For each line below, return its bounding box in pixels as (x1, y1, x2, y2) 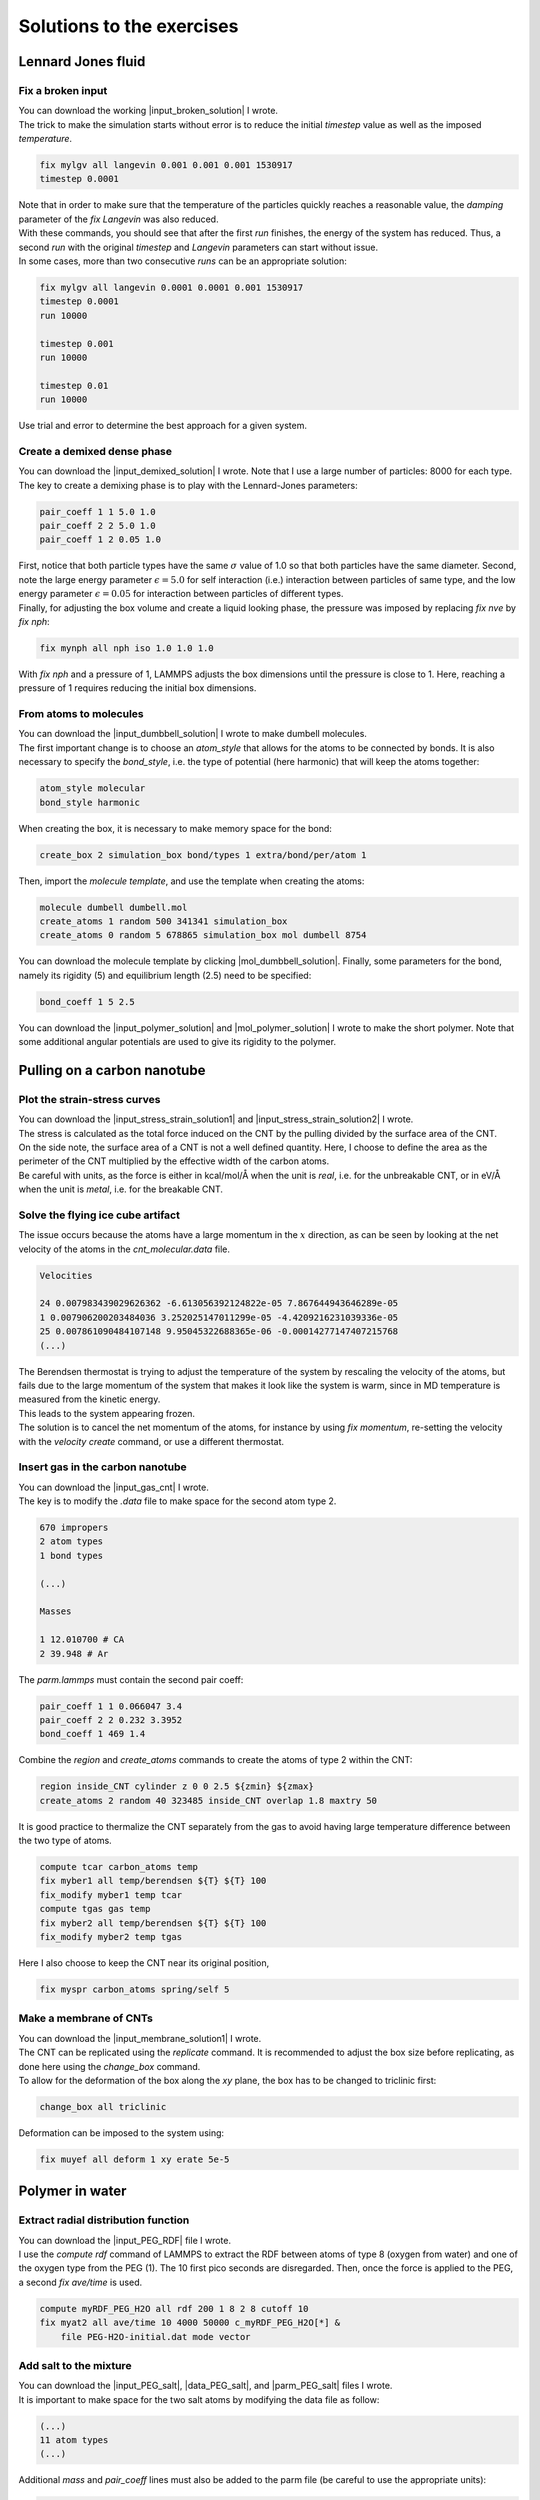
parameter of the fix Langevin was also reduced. (18, 213, 219, 225)
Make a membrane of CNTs (18, 2011, 154, 2025)
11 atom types (39, 2435, 109, 2446)
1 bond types (39, 1550, 104, 1561)
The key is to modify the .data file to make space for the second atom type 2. (18, 1495, 337, 1507)
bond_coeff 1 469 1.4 (39, 1728, 146, 1740)
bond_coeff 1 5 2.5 (39, 996, 135, 1007)
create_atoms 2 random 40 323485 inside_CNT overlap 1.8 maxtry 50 (39, 1795, 378, 1806)
